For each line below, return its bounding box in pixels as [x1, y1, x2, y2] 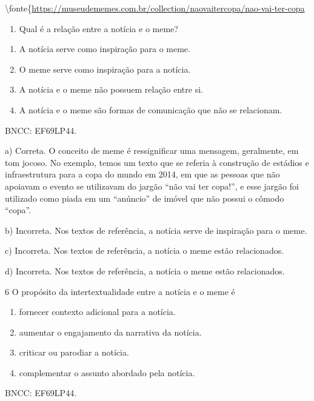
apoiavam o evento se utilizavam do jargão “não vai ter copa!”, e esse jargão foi [5, 179, 299, 192]
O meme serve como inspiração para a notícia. [19, 62, 191, 75]
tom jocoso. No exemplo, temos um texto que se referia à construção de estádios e [5, 156, 309, 168]
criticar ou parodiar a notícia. [19, 346, 129, 359]
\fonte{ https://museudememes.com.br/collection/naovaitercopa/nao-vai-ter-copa [5, 2, 305, 14]
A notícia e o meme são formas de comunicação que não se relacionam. [19, 103, 282, 116]
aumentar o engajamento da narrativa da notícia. [19, 325, 202, 338]
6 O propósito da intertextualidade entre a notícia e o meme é [5, 285, 235, 297]
